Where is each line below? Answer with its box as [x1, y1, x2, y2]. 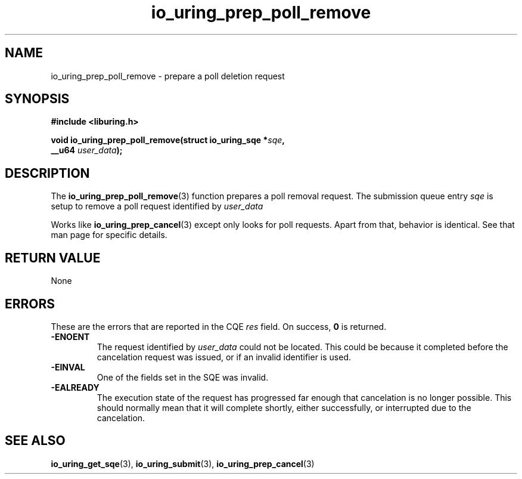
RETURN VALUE [5, 250, 101, 265]
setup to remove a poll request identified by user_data [51, 201, 263, 212]
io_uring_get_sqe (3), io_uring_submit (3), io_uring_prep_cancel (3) [51, 458, 315, 469]
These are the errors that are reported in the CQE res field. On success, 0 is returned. [51, 321, 387, 332]
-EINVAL [51, 361, 85, 372]
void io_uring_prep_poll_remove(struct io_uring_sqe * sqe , [51, 135, 285, 146]
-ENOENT [51, 331, 90, 342]
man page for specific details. [51, 230, 167, 240]
